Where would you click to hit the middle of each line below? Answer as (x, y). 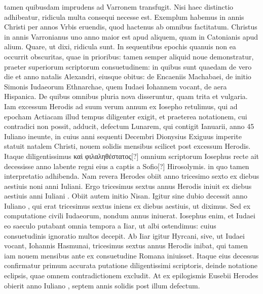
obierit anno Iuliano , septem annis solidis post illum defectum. (102, 285)
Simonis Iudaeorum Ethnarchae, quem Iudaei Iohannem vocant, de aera (116, 86)
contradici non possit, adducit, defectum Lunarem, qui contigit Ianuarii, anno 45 (129, 126)
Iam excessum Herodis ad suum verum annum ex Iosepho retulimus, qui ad (121, 106)
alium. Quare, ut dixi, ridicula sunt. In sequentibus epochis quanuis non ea (120, 46)
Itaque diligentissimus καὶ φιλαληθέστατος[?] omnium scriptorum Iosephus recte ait (131, 156)
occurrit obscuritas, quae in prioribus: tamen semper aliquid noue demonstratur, (129, 56)
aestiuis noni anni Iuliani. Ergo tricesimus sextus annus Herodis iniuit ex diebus (128, 186)
